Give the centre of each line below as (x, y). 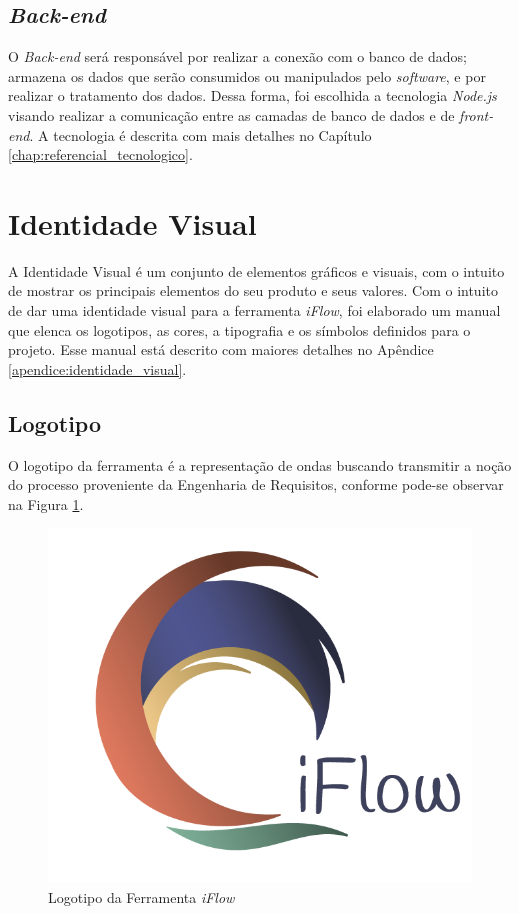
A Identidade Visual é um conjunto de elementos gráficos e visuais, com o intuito (256, 270)
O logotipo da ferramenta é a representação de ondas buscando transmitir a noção (260, 464)
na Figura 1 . (46, 503)
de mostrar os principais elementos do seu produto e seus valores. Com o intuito (253, 290)
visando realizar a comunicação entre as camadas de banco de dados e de (231, 114)
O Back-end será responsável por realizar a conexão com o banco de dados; (237, 56)
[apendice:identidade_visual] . (97, 368)
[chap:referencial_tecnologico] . (100, 154)
